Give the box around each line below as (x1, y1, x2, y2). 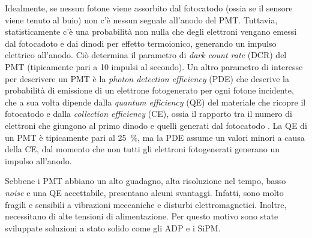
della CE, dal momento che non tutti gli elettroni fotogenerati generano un (5, 143, 280, 155)
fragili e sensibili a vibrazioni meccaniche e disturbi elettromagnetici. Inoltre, (5, 198, 287, 210)
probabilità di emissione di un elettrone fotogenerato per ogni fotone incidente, (5, 84, 294, 97)
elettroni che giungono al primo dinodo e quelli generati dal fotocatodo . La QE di (5, 119, 307, 131)
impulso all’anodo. (5, 154, 72, 167)
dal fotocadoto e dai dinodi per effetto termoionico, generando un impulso (5, 37, 277, 49)
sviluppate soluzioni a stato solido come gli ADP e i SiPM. (5, 221, 221, 234)
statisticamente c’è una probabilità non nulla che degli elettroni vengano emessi (5, 25, 297, 38)
